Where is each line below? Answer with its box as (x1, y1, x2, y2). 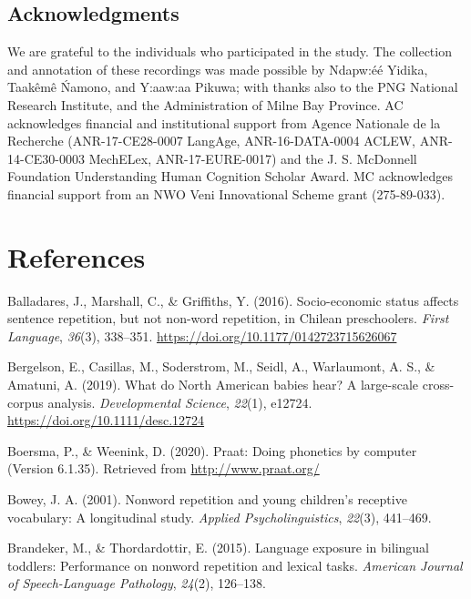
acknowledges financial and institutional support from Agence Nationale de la (7, 113, 441, 132)
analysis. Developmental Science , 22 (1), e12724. (47, 392, 312, 411)
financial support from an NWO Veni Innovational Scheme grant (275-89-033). (7, 184, 445, 203)
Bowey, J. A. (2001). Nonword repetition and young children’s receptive (7, 490, 407, 509)
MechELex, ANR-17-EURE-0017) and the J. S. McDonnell (88, 148, 417, 168)
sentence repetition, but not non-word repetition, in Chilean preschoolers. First (7, 309, 449, 328)
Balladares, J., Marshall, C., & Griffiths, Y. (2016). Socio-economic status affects (7, 290, 459, 310)
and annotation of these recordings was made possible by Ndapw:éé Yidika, (7, 59, 428, 78)
